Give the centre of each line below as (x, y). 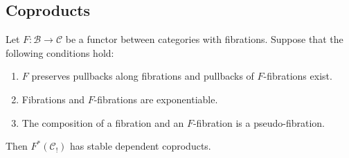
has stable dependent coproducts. (141, 146)
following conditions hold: (60, 52)
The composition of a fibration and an (103, 122)
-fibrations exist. (298, 76)
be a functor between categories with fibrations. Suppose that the (204, 39)
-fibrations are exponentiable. (156, 99)
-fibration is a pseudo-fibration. (259, 122)
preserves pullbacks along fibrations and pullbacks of (143, 76)
